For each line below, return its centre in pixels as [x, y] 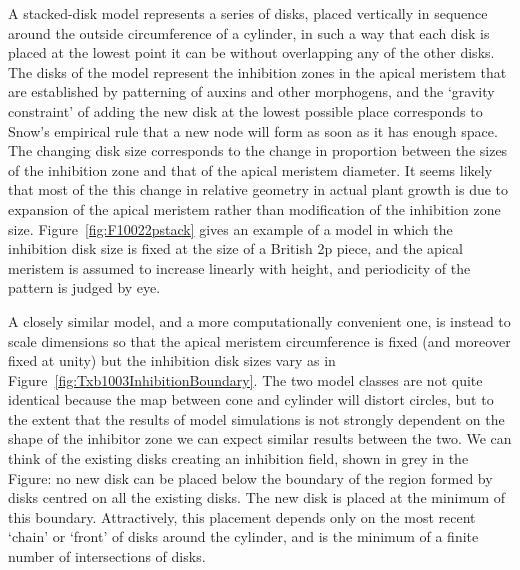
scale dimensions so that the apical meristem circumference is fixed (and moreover [259, 340]
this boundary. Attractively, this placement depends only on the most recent [242, 516]
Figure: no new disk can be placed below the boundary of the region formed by [250, 477]
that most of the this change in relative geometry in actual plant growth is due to [258, 189]
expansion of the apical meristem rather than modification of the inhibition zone [254, 208]
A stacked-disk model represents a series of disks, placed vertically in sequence [248, 13]
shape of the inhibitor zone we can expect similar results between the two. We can [260, 438]
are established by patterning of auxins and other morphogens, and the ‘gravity [251, 91]
